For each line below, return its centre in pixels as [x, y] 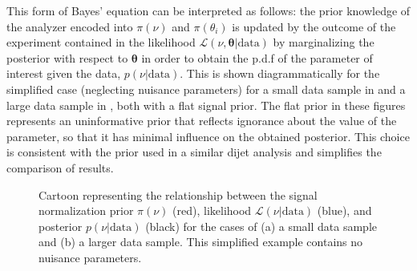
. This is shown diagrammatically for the [280, 73]
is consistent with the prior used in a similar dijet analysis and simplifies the [194, 152]
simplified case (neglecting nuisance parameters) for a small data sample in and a [206, 89]
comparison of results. [60, 167]
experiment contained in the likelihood [101, 42]
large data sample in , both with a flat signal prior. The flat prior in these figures [206, 105]
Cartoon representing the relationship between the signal [178, 194]
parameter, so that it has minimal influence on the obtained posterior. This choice [208, 136]
